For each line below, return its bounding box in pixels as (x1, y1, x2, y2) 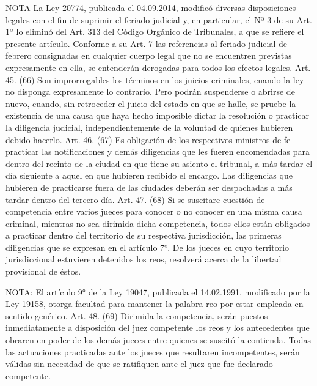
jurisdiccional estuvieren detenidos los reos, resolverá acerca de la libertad (5, 253, 282, 265)
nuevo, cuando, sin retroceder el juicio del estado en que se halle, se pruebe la (5, 97, 296, 109)
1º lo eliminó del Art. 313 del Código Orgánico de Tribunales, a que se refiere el (5, 25, 304, 38)
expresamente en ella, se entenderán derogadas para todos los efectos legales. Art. (5, 61, 311, 73)
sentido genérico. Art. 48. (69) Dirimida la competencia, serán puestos (5, 309, 268, 322)
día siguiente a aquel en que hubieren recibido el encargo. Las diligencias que (5, 169, 293, 182)
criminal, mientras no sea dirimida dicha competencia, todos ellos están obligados (5, 217, 310, 229)
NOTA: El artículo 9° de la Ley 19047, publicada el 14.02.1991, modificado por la (5, 285, 310, 298)
